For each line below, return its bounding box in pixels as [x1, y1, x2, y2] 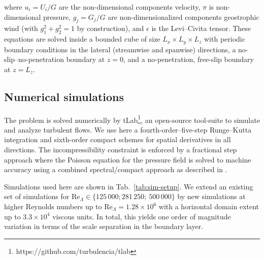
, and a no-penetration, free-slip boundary [123, 54, 254, 64]
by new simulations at [177, 191, 246, 202]
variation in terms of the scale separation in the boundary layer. [4, 221, 204, 232]
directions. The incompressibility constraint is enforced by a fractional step [4, 144, 237, 155]
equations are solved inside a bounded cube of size [4, 34, 160, 44]
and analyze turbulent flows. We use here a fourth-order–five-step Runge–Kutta [4, 124, 252, 135]
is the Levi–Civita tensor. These [151, 23, 251, 34]
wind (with [4, 23, 38, 34]
